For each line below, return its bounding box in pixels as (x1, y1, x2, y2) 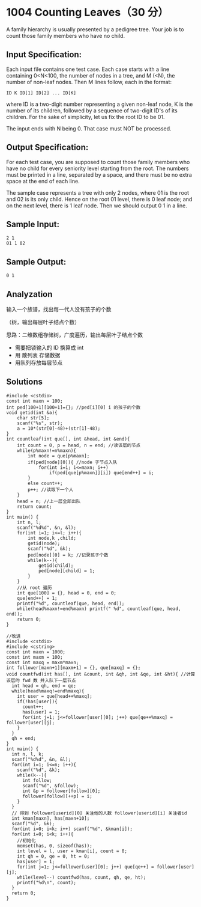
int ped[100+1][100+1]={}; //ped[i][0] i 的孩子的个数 (6, 404, 141, 411)
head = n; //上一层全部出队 (17, 498, 81, 504)
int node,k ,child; (28, 535, 77, 541)
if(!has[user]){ (17, 698, 58, 704)
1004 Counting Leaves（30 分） (6, 5, 169, 19)
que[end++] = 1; (17, 595, 58, 601)
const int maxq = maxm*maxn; (6, 659, 79, 665)
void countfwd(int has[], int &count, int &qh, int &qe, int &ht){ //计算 (6, 671, 196, 677)
